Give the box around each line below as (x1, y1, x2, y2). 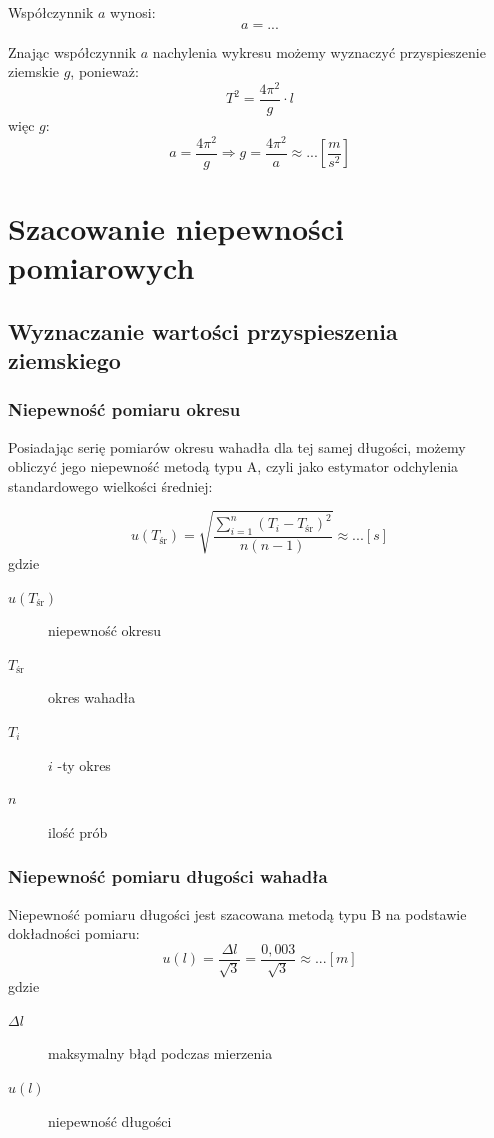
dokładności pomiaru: (8, 923, 140, 944)
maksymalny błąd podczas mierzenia (48, 1043, 273, 1064)
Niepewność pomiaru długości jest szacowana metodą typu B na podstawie (8, 903, 467, 924)
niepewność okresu (48, 620, 161, 641)
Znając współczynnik (8, 41, 137, 62)
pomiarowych (8, 247, 195, 288)
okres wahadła (48, 687, 136, 708)
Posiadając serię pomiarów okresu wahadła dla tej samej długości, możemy (8, 436, 466, 457)
